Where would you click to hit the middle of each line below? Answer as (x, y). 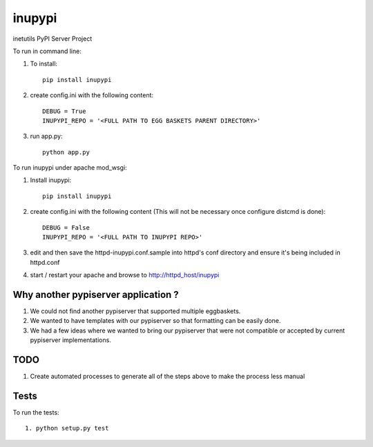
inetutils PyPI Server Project (52, 39)
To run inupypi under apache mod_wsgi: (70, 168)
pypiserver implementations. (71, 340)
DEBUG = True (64, 111)
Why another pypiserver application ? (96, 295)
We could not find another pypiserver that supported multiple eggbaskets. (135, 311)
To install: (44, 64)
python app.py (66, 152)
